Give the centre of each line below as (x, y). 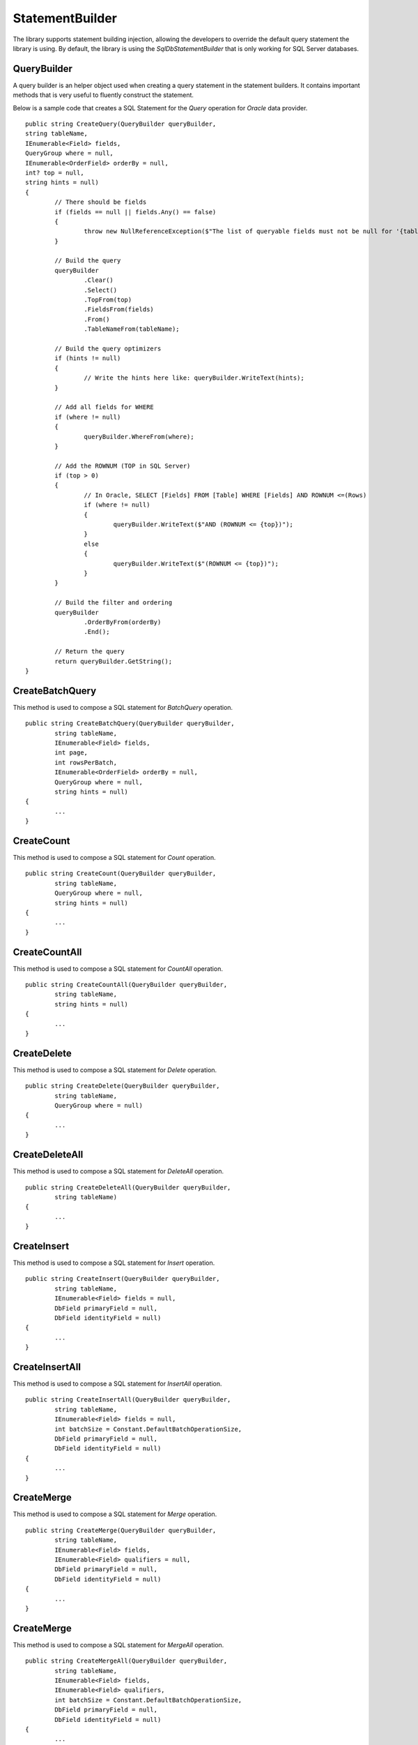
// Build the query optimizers (108, 349)
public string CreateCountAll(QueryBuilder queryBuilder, (126, 985)
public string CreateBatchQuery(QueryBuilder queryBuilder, (130, 723)
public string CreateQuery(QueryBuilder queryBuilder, (121, 124)
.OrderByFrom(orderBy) (123, 622)
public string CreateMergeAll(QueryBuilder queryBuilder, (126, 1661)
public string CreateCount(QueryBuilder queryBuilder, (121, 874)
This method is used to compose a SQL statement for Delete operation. (115, 1070)
